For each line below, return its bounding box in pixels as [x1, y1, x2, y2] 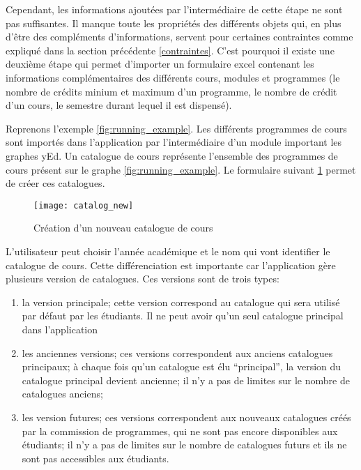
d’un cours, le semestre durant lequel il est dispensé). [6, 98, 232, 112]
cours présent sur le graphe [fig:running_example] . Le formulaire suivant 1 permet [6, 162, 356, 176]
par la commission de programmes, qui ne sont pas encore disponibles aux [22, 423, 338, 438]
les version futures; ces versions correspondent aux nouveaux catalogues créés [22, 409, 351, 424]
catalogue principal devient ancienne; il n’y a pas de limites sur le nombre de [22, 372, 350, 387]
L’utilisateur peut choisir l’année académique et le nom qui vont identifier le [6, 243, 330, 258]
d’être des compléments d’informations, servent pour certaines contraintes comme [6, 29, 353, 44]
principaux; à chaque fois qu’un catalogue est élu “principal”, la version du [22, 359, 341, 374]
